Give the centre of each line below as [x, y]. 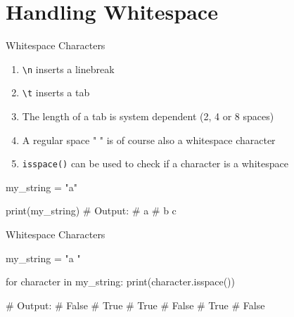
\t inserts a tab [56, 92]
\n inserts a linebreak [68, 69]
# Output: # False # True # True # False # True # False [135, 305]
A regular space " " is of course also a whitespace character [149, 140]
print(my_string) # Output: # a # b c [91, 211]
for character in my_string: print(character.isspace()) [121, 282]
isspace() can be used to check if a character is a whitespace [155, 163]
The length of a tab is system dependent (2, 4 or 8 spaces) [148, 116]
